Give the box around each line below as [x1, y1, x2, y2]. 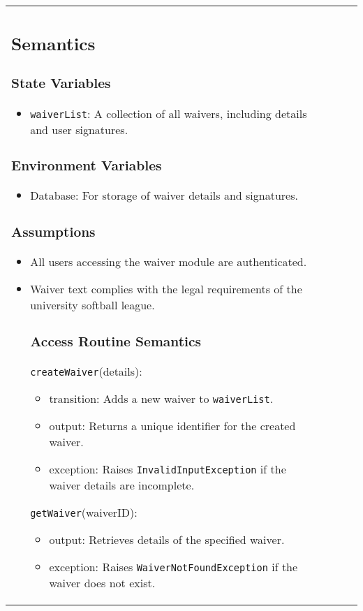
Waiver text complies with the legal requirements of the [30, 281, 302, 297]
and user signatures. [30, 121, 128, 138]
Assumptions [11, 221, 96, 241]
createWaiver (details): [30, 363, 142, 380]
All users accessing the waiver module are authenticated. [30, 253, 307, 270]
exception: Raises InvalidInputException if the [49, 461, 286, 478]
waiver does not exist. [49, 575, 156, 591]
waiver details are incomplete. [49, 477, 195, 494]
